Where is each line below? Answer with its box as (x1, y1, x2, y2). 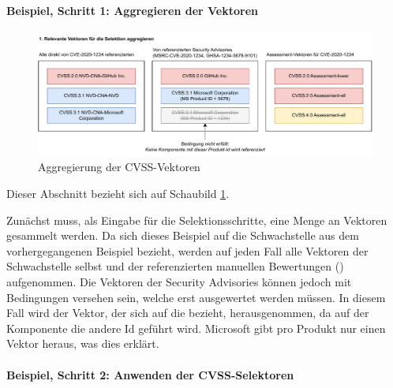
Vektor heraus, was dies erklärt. (6, 335, 159, 352)
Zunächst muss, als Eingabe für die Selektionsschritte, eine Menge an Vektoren (6, 211, 387, 228)
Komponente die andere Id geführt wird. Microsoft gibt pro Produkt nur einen (6, 319, 386, 336)
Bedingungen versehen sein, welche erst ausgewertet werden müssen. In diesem (6, 289, 386, 305)
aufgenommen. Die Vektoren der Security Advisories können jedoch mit (6, 274, 352, 290)
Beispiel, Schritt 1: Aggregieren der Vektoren (6, 2, 258, 18)
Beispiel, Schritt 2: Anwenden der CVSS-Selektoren (6, 366, 294, 382)
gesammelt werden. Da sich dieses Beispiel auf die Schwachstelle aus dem (6, 227, 359, 244)
